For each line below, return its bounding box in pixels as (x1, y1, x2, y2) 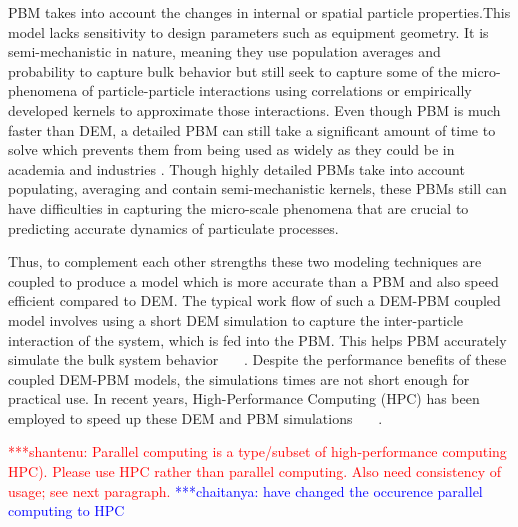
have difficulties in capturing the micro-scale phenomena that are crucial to (8, 197, 469, 218)
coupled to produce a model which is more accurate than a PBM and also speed (8, 270, 499, 291)
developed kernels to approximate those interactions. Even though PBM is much (8, 99, 501, 120)
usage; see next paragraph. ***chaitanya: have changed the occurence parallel (8, 480, 483, 501)
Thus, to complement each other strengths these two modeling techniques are (8, 251, 482, 272)
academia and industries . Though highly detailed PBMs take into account (8, 158, 465, 179)
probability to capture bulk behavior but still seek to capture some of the (8, 60, 458, 81)
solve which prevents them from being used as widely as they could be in (8, 139, 455, 160)
